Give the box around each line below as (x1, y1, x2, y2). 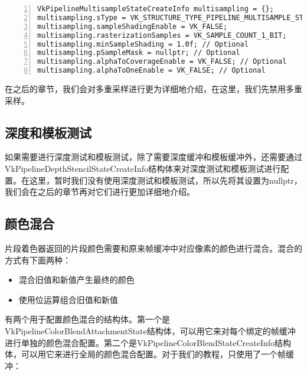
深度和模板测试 (5, 123, 92, 141)
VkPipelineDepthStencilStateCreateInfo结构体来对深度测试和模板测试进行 (5, 162, 281, 174)
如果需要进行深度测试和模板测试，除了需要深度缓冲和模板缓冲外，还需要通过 (5, 151, 302, 163)
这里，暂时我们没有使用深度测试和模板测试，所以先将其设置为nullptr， (29, 174, 302, 186)
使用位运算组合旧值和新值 (18, 293, 118, 305)
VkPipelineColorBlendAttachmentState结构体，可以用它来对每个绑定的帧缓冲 (5, 324, 296, 337)
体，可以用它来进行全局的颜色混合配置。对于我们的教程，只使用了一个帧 (5, 348, 286, 360)
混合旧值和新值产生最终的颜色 (18, 273, 135, 286)
